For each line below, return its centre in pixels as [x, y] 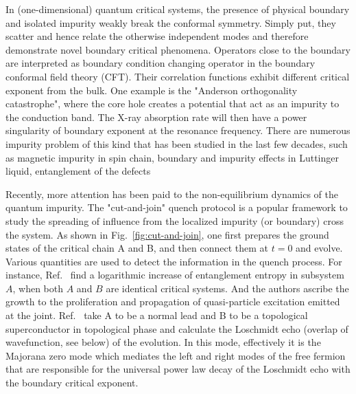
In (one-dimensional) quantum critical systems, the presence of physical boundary [178, 9]
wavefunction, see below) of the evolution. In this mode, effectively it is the [163, 342]
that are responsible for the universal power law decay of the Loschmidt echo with [178, 369]
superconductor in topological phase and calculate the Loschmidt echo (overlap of [177, 328]
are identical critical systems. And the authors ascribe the [227, 288]
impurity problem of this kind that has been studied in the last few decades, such [177, 143]
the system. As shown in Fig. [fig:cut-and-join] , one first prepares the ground [167, 234]
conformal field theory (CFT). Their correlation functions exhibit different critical [178, 76]
